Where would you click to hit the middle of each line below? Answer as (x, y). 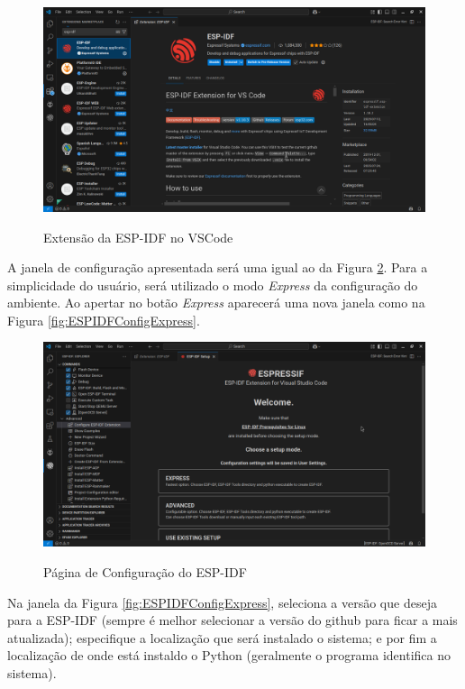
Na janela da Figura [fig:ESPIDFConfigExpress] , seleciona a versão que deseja (222, 602)
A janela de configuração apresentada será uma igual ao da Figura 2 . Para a (218, 267)
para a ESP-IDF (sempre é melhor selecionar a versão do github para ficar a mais (232, 620)
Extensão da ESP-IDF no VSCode (138, 237)
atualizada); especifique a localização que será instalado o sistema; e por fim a (222, 637)
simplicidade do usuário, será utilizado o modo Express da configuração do (213, 285)
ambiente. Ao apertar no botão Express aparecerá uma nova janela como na (216, 303)
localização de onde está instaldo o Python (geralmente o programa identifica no (229, 655)
